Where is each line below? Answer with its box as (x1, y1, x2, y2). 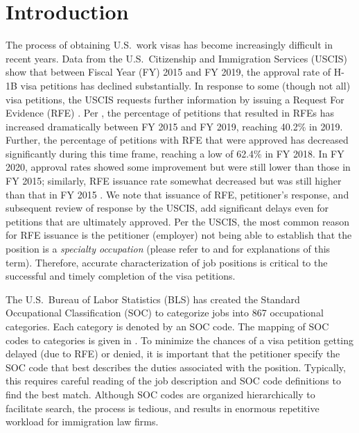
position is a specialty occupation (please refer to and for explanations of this (6, 241, 331, 256)
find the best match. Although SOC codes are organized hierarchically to (6, 387, 315, 401)
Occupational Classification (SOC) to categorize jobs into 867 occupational (6, 305, 324, 320)
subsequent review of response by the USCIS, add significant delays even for (6, 201, 329, 215)
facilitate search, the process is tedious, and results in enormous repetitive (6, 400, 319, 415)
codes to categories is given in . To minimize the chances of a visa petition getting (6, 332, 354, 347)
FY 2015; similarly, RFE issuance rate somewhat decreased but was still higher (6, 173, 342, 188)
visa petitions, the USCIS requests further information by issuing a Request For (6, 92, 344, 106)
